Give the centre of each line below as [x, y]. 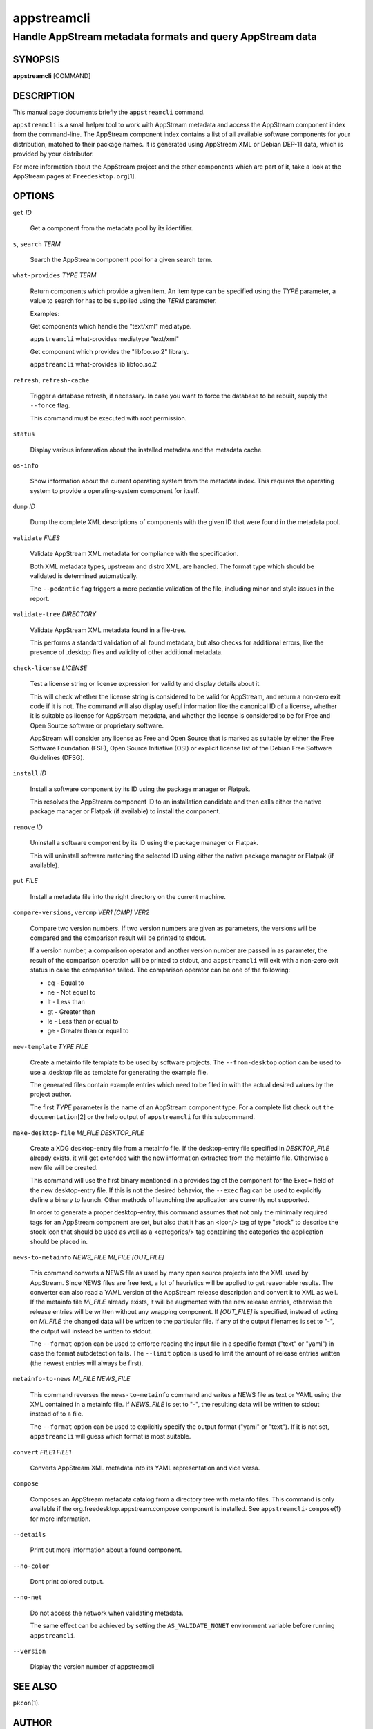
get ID [22, 212]
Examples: [45, 313]
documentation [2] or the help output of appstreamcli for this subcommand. [143, 1117]
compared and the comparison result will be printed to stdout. [118, 938]
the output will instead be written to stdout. [91, 1331]
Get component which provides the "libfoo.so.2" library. [109, 351]
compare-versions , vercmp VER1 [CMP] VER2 [81, 912]
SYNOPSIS [36, 59]
